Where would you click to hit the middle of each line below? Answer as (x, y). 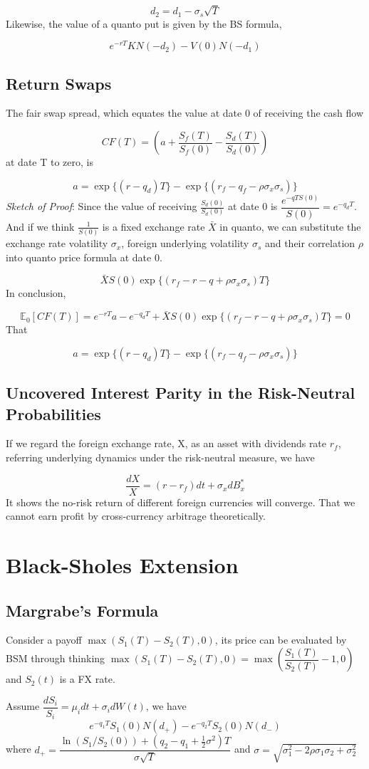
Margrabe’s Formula (82, 610)
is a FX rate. (87, 679)
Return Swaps (59, 83)
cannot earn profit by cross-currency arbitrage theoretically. (136, 516)
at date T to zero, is (50, 162)
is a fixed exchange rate (154, 226)
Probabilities (53, 413)
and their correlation (310, 243)
